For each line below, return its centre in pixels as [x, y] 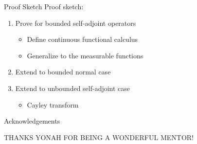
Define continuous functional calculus [82, 39]
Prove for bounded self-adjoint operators [76, 23]
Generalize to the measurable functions [85, 55]
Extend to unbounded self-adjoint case [73, 88]
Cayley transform [53, 104]
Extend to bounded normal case [63, 72]
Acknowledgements [32, 121]
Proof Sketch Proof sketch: [44, 6]
